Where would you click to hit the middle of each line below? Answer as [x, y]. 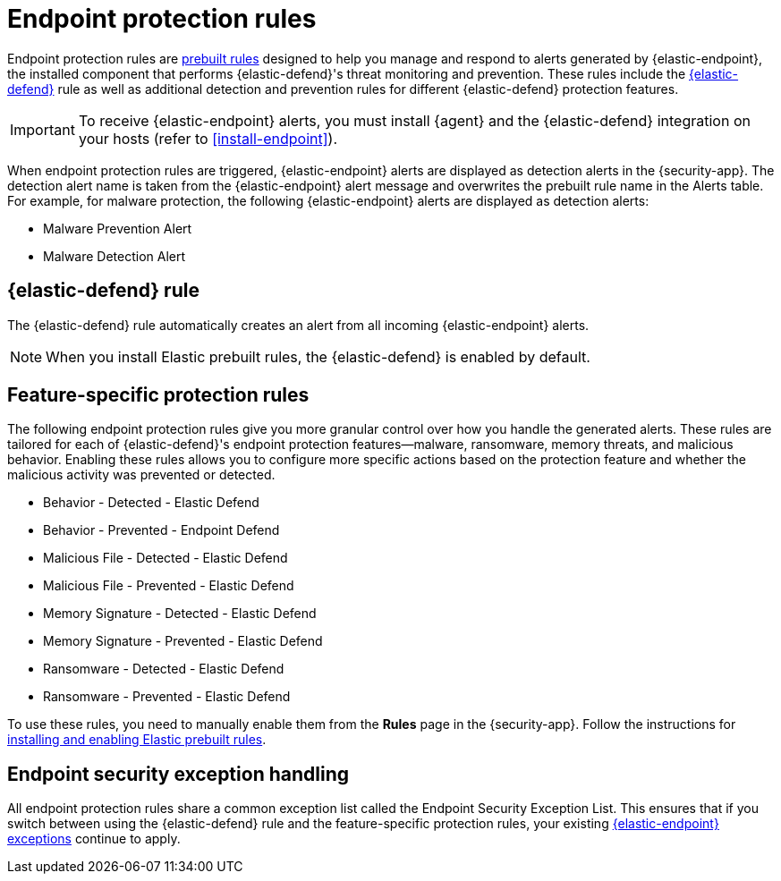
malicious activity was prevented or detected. [141, 475]
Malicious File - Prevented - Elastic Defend [169, 586]
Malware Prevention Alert [118, 228]
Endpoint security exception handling [178, 774]
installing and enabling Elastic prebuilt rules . [137, 740]
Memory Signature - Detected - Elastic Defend [180, 614]
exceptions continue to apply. [94, 839]
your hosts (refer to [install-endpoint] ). [208, 138]
